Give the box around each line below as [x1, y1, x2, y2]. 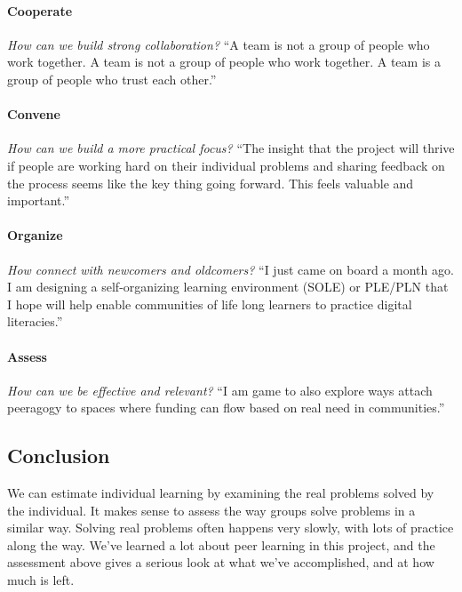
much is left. [7, 571, 75, 589]
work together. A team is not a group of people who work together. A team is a [7, 52, 441, 71]
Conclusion [7, 442, 110, 469]
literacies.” [7, 312, 63, 331]
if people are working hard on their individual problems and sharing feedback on [7, 156, 445, 174]
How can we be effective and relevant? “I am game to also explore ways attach [7, 380, 433, 399]
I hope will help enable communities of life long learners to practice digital [7, 294, 412, 313]
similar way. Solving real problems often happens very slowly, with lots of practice [7, 518, 454, 537]
